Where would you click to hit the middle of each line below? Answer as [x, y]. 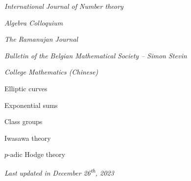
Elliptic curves [26, 88]
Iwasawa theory [28, 138]
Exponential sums [31, 105]
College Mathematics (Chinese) [51, 72]
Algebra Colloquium [34, 22]
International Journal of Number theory [64, 6]
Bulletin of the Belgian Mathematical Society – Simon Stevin [96, 55]
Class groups [24, 121]
